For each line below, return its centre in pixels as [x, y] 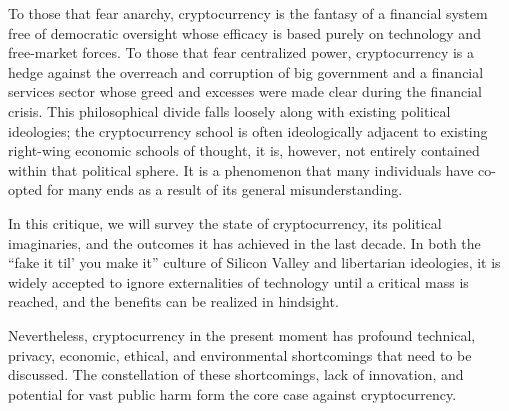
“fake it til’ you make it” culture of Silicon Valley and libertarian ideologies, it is [254, 262]
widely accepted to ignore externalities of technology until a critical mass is [238, 281]
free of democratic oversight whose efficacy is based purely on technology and [244, 32]
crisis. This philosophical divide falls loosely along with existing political [229, 110]
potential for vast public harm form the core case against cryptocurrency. [232, 393]
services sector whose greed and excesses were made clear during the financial [245, 91]
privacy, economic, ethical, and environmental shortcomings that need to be [240, 354]
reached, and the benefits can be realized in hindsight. [173, 301]
